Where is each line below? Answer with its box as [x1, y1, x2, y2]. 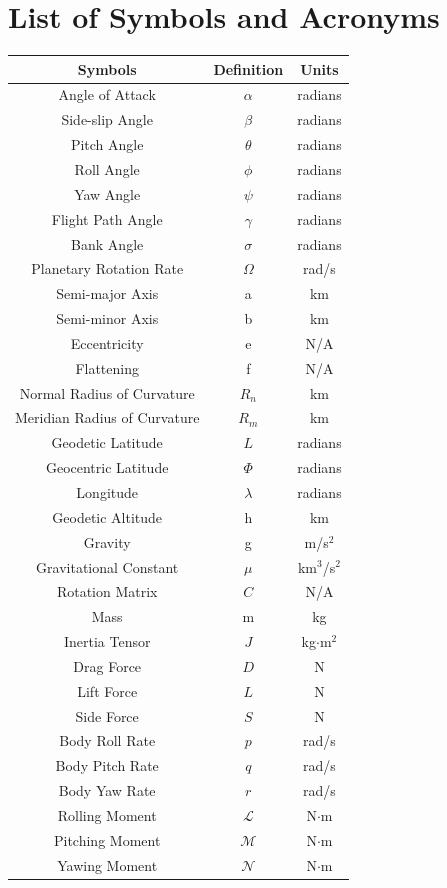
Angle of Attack [58, 84, 156, 105]
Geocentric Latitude [45, 457, 169, 478]
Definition [213, 58, 284, 79]
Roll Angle [74, 159, 140, 179]
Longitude [76, 481, 139, 502]
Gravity [83, 531, 131, 552]
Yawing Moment [57, 854, 158, 875]
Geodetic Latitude [51, 432, 163, 453]
